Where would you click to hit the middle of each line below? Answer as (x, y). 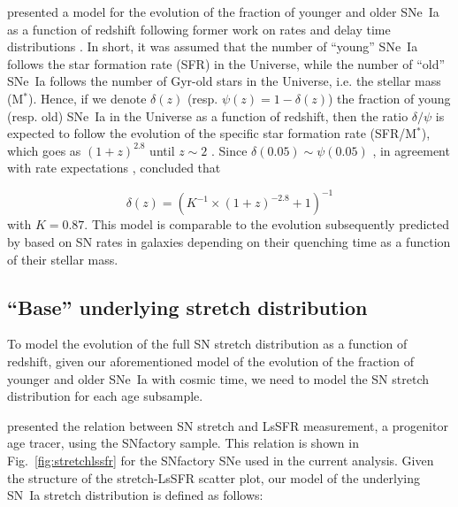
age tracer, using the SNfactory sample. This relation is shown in (183, 443)
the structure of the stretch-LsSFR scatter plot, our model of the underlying (214, 477)
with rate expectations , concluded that (114, 168)
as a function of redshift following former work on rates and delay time (199, 29)
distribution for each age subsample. (105, 396)
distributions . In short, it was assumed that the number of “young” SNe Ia (213, 46)
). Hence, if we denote (87, 98)
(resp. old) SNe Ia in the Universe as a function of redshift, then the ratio (208, 115)
